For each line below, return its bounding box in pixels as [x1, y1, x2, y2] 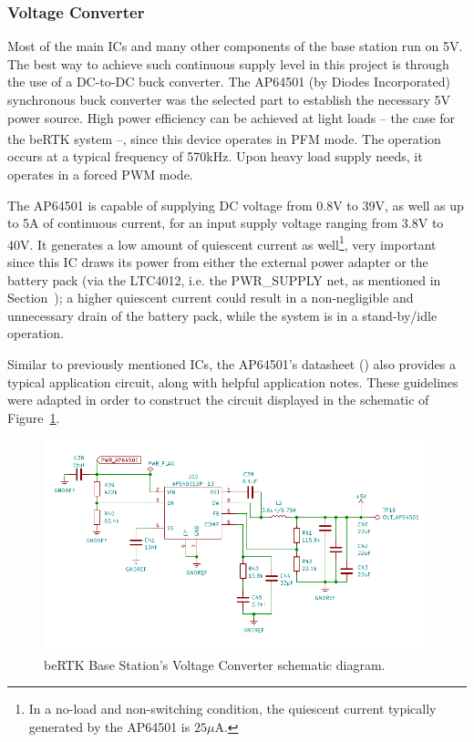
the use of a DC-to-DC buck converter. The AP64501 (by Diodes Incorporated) [7, 72, 451, 91]
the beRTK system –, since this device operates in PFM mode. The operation [7, 129, 441, 148]
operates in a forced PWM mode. [7, 165, 193, 184]
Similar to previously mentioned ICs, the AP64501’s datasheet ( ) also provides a [7, 355, 456, 374]
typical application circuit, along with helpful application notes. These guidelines [7, 372, 459, 391]
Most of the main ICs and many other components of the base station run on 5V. [7, 36, 463, 56]
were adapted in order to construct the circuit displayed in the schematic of [7, 390, 429, 409]
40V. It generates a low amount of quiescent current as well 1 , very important [7, 232, 437, 253]
